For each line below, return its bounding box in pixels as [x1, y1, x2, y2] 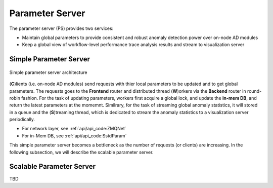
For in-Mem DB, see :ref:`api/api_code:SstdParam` [22, 132, 127, 139]
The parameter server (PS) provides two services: [9, 25, 114, 31]
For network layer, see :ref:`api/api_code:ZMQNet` [22, 126, 126, 132]
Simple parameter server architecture [9, 69, 87, 76]
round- [247, 88, 262, 94]
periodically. [9, 117, 35, 123]
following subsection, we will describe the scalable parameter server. [9, 149, 154, 155]
